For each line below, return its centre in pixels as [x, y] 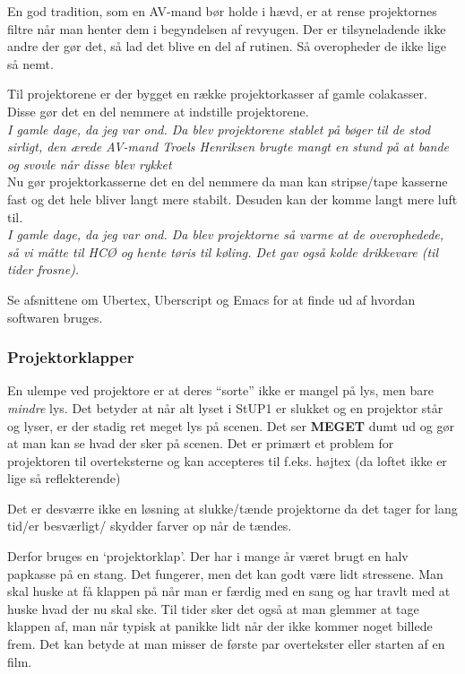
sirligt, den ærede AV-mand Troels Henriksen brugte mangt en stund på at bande [228, 147]
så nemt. [30, 63]
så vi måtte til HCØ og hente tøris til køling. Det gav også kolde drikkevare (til [223, 251]
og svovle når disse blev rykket [90, 164]
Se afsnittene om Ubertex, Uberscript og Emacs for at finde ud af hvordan [211, 299]
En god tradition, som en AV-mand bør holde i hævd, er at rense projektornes [222, 11]
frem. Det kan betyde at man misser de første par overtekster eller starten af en [226, 644]
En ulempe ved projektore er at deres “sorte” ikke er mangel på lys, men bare [220, 390]
